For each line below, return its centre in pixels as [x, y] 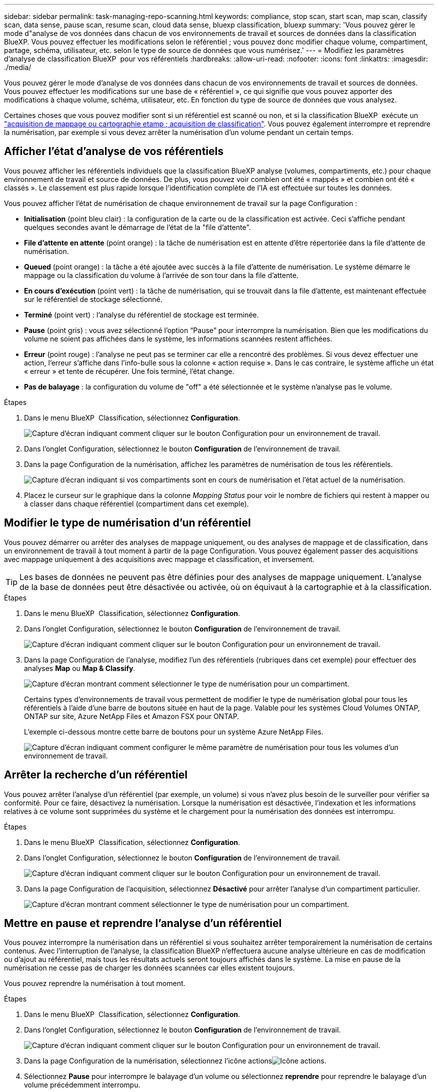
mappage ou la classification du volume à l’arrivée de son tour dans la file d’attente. [161, 275]
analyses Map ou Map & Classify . [80, 668]
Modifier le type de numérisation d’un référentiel [127, 523]
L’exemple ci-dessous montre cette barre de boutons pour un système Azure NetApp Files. [174, 731]
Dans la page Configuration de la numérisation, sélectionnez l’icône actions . [175, 1061]
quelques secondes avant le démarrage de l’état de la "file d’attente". [137, 227]
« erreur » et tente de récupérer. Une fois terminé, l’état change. [129, 371]
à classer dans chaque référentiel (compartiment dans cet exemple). [136, 503]
